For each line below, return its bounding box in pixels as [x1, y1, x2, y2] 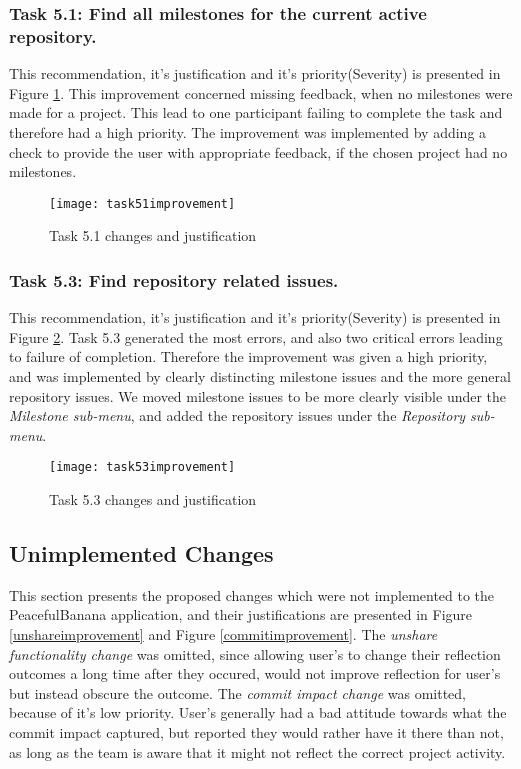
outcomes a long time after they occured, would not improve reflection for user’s [9, 663, 501, 684]
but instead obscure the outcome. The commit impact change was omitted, [9, 682, 466, 703]
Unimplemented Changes [9, 537, 274, 568]
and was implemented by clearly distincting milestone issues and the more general [9, 365, 511, 386]
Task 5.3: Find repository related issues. [9, 267, 339, 292]
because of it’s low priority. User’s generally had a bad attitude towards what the [9, 702, 507, 723]
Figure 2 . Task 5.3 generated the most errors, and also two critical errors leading [9, 326, 503, 347]
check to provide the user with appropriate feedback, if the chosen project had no [9, 141, 508, 162]
